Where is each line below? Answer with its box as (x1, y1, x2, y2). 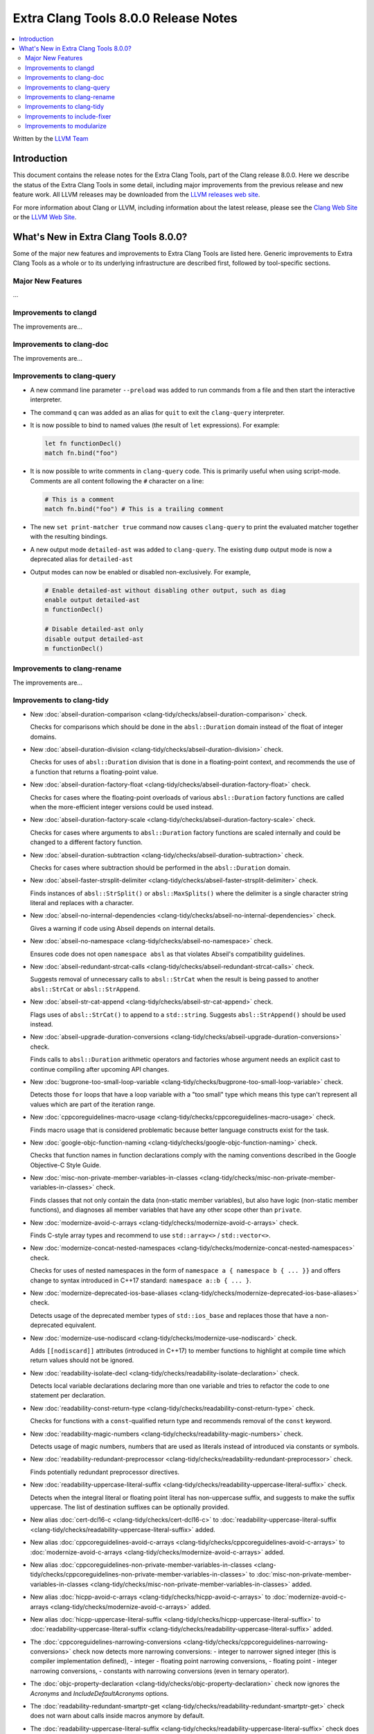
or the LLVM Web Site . (12, 212, 77, 221)
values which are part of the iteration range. (30, 1100, 156, 1108)
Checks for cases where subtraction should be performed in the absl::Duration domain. (30, 864, 291, 872)
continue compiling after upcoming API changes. (30, 1065, 170, 1073)
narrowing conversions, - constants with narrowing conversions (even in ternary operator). (30, 1667, 290, 1675)
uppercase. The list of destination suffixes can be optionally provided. (30, 1503, 230, 1511)
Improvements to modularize (25, 122, 107, 130)
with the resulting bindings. (30, 533, 108, 541)
